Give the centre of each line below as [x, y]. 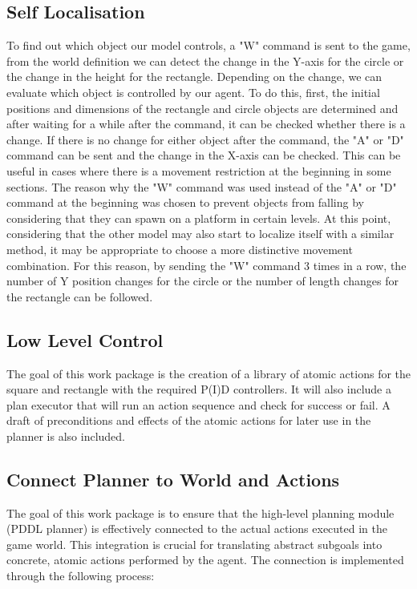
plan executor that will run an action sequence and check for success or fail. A [198, 404]
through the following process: [81, 576]
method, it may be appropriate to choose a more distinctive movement [180, 249]
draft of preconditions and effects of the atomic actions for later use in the [189, 420]
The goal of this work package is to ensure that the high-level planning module [200, 512]
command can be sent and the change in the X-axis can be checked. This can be [204, 155]
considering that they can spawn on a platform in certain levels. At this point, [199, 218]
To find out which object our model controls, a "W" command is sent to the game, [208, 45]
